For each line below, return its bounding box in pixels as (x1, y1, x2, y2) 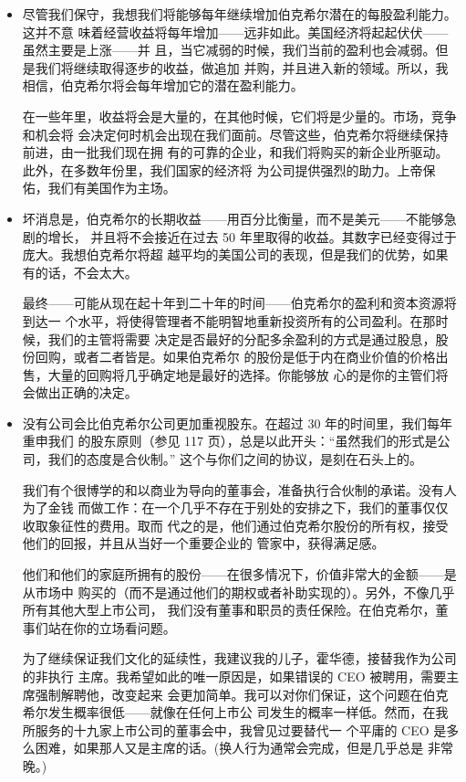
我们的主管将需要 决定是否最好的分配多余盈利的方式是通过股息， (47, 329, 436, 348)
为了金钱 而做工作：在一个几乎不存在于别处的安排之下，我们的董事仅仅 (22, 498, 449, 517)
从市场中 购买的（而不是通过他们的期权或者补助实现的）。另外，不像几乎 (22, 582, 455, 601)
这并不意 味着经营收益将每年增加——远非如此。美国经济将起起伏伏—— (22, 22, 449, 41)
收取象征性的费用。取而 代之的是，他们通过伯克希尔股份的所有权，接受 (22, 515, 449, 534)
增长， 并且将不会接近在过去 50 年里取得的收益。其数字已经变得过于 (47, 227, 457, 246)
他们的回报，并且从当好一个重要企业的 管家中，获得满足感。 (22, 534, 385, 553)
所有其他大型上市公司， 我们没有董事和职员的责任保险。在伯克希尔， (22, 600, 436, 619)
